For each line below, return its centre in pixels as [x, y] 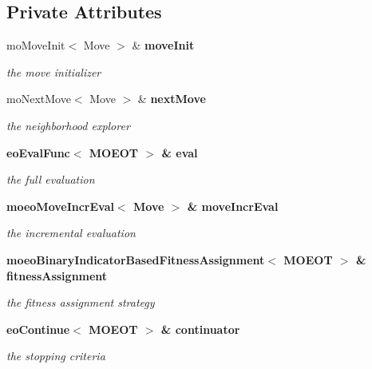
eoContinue [38, 329]
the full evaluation [51, 179]
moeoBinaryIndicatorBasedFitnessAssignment [136, 259]
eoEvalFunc [38, 152]
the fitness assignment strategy [81, 302]
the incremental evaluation [71, 233]
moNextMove [39, 99]
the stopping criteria [56, 356]
